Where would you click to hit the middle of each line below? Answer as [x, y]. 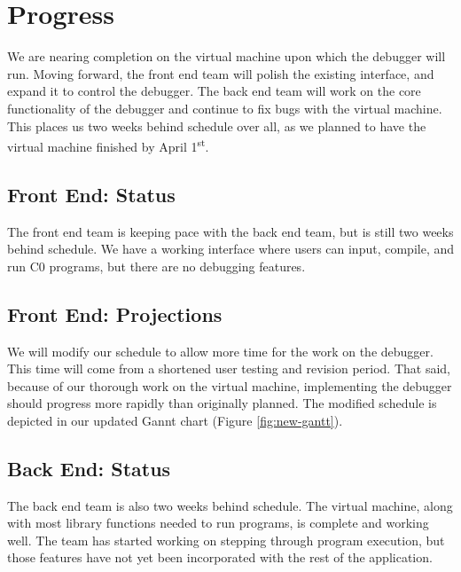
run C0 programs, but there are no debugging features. [156, 266]
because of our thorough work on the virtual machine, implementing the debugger [230, 385]
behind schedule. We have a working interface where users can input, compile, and [230, 249]
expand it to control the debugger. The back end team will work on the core [214, 91]
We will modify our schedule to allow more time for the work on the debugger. [220, 351]
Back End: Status [89, 468]
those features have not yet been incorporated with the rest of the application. [220, 557]
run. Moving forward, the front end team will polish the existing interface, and [221, 73]
